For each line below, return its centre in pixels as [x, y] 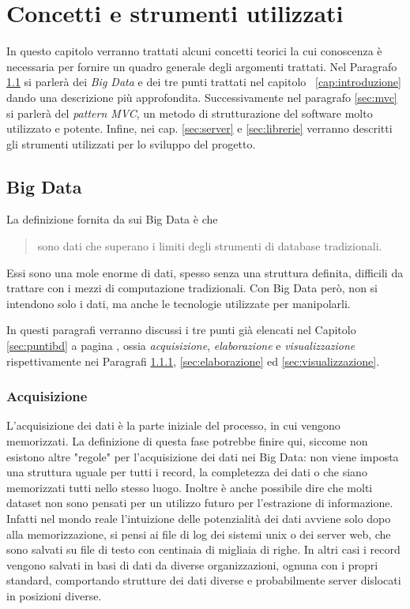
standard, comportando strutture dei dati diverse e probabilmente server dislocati [204, 580]
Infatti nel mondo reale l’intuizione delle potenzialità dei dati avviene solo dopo [199, 519]
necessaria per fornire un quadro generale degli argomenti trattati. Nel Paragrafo [202, 66]
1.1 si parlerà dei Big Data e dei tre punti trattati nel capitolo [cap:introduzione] [204, 82]
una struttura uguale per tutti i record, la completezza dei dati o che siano [187, 472]
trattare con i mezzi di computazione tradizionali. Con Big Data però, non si [192, 288]
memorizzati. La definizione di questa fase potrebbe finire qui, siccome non [187, 441]
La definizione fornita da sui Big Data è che [112, 219]
